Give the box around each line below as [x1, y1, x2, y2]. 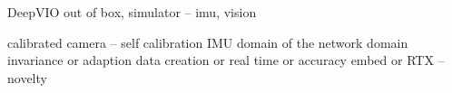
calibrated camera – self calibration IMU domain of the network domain [7, 33, 408, 51]
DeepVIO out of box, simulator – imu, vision [7, 3, 257, 21]
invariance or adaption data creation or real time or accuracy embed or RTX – [7, 51, 445, 70]
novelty [7, 68, 47, 87]
